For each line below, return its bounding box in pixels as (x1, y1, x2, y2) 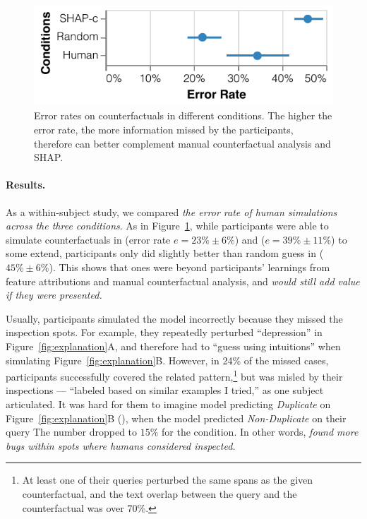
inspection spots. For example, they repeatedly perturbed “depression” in (6, 325, 323, 340)
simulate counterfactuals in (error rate (6, 232, 171, 246)
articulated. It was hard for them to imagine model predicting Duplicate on (6, 396, 331, 411)
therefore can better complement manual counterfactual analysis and (34, 136, 331, 150)
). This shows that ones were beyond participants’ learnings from (49, 259, 330, 274)
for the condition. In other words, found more (162, 424, 359, 439)
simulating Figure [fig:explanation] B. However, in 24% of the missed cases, (6, 352, 329, 367)
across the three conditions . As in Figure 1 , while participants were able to (6, 218, 329, 233)
